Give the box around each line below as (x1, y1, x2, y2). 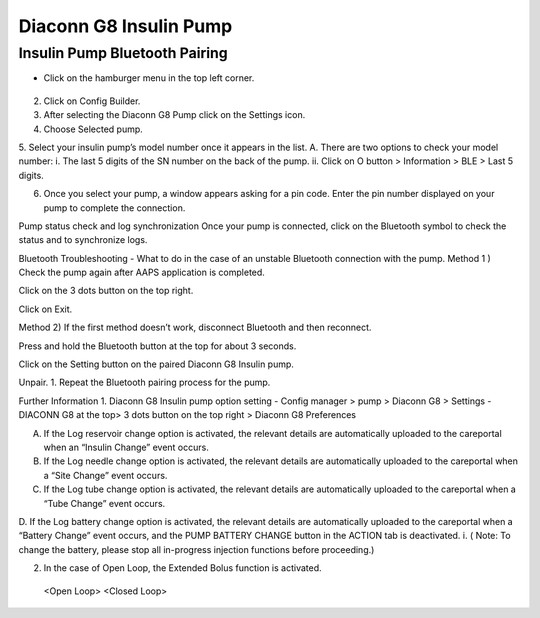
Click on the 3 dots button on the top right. (18, 285, 194, 297)
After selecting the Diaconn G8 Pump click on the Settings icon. (43, 109, 306, 121)
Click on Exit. (18, 303, 73, 315)
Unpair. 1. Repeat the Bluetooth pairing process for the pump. (18, 376, 271, 389)
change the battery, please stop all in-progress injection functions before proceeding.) (18, 543, 375, 555)
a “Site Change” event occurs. (43, 469, 168, 481)
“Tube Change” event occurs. (43, 497, 166, 509)
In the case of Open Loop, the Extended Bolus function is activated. (43, 562, 322, 574)
